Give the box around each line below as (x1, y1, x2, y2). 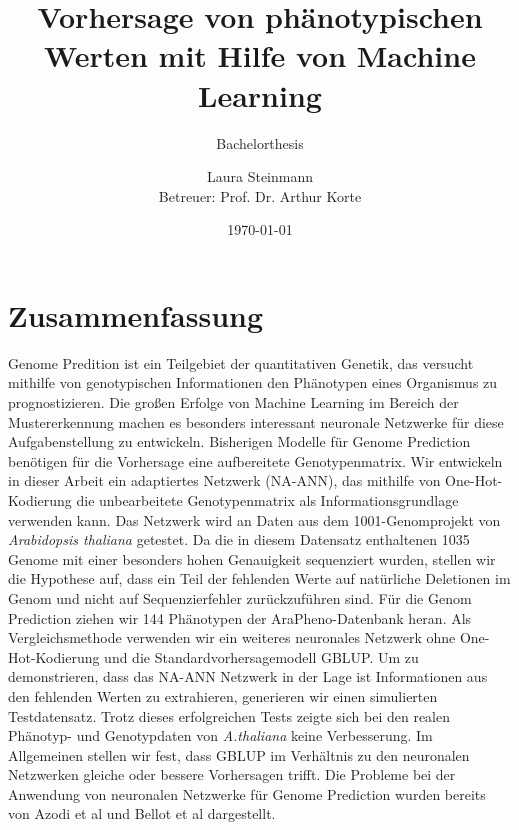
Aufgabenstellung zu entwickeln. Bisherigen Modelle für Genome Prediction (8, 431, 471, 452)
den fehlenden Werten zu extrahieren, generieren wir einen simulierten (8, 685, 438, 706)
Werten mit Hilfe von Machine (44, 35, 476, 76)
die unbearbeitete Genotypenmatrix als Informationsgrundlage (76, 489, 459, 510)
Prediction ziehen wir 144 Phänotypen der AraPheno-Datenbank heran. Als (8, 607, 472, 628)
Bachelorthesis (216, 132, 304, 153)
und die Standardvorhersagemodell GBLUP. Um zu (104, 646, 419, 667)
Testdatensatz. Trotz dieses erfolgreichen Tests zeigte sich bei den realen (8, 705, 451, 726)
